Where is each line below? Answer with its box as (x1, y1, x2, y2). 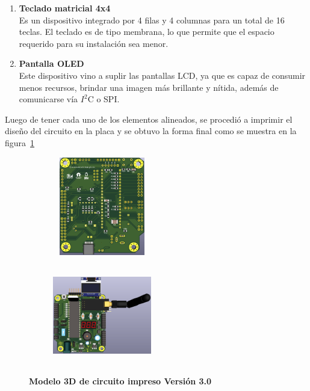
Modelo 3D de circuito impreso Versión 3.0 (29, 374, 212, 387)
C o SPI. (87, 93, 120, 105)
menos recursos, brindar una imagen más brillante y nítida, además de (19, 81, 279, 93)
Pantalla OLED (19, 57, 84, 70)
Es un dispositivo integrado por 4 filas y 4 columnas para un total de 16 (19, 13, 285, 26)
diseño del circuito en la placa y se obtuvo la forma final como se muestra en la (5, 125, 297, 137)
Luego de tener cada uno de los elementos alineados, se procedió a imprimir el (5, 112, 293, 125)
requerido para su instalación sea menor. (19, 37, 169, 49)
